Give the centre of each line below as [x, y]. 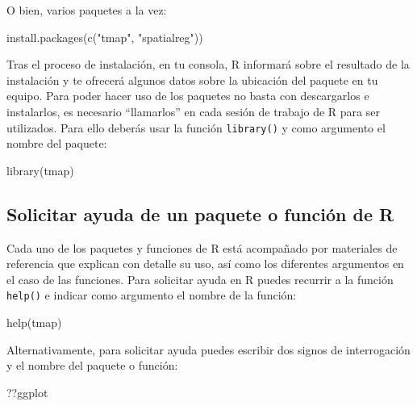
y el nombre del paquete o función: [92, 365]
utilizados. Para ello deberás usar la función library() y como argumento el [196, 127]
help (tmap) [34, 322]
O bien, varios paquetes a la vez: [87, 10]
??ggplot [27, 392]
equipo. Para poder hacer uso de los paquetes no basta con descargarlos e [188, 96]
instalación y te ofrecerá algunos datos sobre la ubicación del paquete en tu [192, 80]
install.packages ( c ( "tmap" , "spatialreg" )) [105, 37]
